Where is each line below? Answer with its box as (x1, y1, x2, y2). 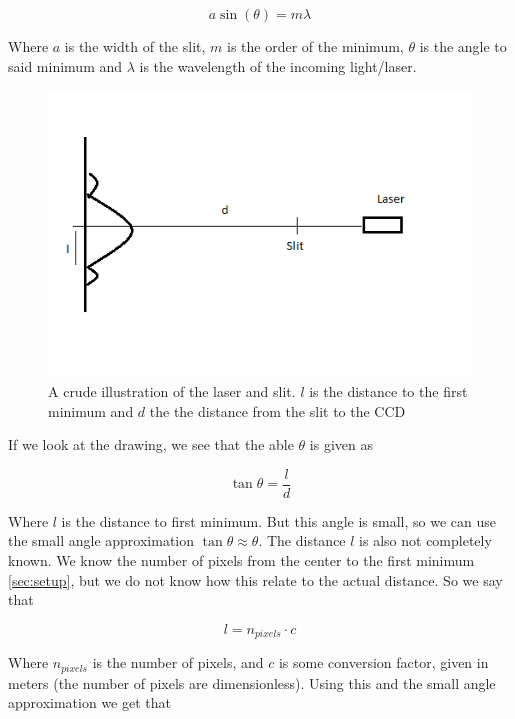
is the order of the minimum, (227, 36, 404, 56)
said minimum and (8, 55, 123, 76)
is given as (309, 434, 373, 455)
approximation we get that (8, 692, 171, 713)
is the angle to (419, 36, 507, 56)
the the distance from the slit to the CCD (149, 400, 406, 421)
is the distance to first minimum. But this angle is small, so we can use (61, 510, 497, 531)
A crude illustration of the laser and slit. (48, 381, 296, 401)
